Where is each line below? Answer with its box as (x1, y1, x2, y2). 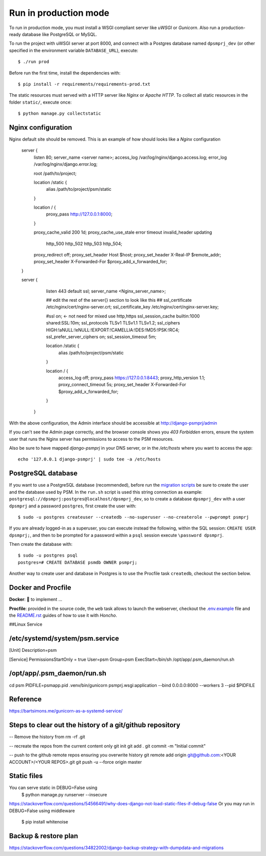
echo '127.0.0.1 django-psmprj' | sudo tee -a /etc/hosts (18, 457, 161, 462)
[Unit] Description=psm (9, 647, 57, 653)
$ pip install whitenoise (21, 819, 68, 824)
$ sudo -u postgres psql (18, 553, 78, 558)
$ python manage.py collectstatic (18, 111, 101, 116)
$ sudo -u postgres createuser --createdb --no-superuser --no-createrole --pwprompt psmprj (18, 514, 249, 520)
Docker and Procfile (9, 583, 71, 592)
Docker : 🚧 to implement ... (9, 597, 63, 603)
